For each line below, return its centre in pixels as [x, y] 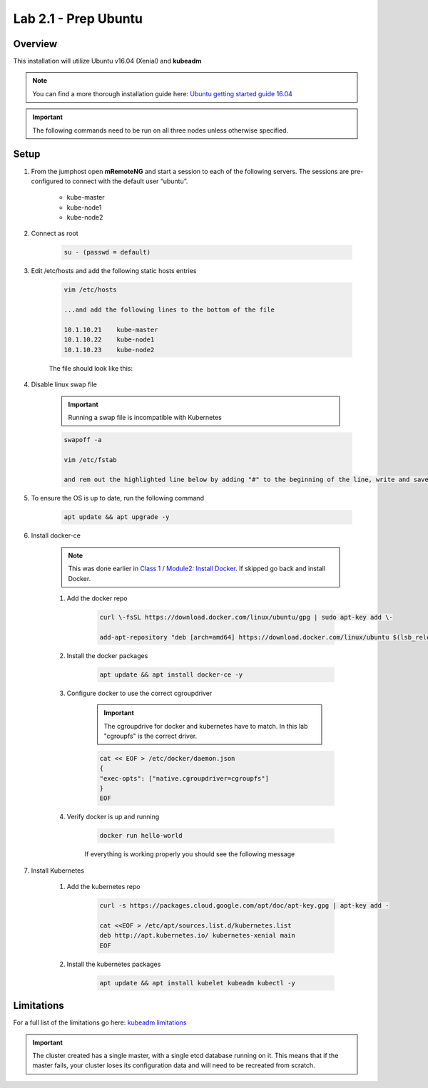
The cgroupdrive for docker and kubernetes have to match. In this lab [206, 726]
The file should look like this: [91, 368]
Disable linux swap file [64, 384]
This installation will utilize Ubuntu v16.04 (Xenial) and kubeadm [107, 61]
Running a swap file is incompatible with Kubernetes [145, 417]
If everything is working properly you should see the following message [190, 854]
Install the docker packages [107, 655]
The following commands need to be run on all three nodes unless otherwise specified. [160, 130]
